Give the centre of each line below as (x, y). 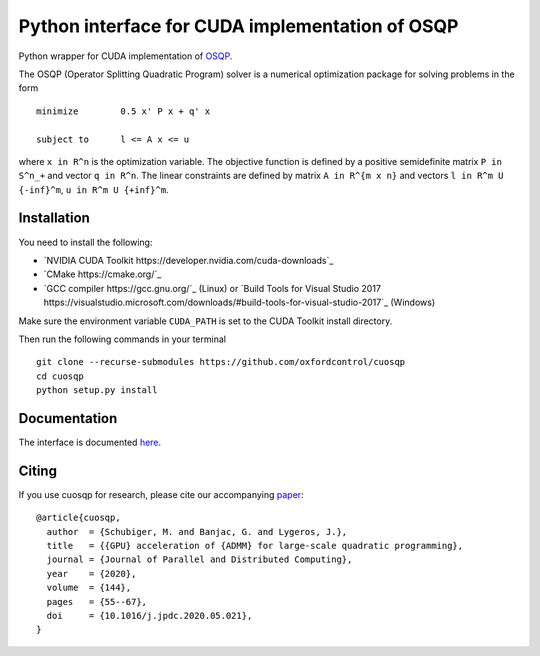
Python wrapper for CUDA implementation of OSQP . (125, 56)
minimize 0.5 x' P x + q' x (123, 111)
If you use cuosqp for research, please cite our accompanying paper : (161, 494)
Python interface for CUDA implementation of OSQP (238, 26)
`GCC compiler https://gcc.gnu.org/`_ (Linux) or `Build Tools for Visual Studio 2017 (212, 288)
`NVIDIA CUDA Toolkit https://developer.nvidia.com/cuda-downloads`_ (188, 260)
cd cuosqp (60, 376)
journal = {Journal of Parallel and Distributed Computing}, (199, 559)
